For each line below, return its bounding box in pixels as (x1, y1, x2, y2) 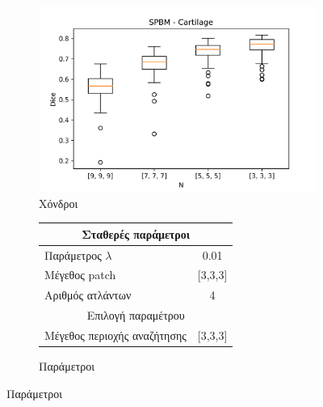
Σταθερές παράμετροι (82, 225, 191, 242)
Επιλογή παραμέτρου (86, 307, 185, 324)
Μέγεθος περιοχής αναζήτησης (44, 327, 187, 344)
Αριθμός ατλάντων (44, 286, 132, 303)
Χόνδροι (39, 194, 78, 211)
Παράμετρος (44, 246, 102, 263)
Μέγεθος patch (44, 266, 116, 283)
